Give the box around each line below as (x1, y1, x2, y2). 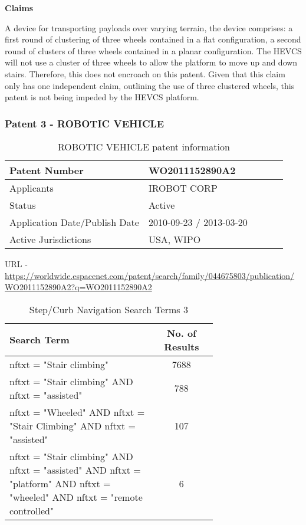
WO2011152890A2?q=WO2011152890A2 (5, 281, 152, 293)
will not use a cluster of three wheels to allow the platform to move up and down (5, 56, 298, 68)
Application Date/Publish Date (9, 215, 139, 229)
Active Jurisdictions (9, 232, 91, 246)
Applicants (9, 181, 54, 195)
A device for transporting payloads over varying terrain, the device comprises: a (5, 21, 293, 34)
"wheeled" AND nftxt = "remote (9, 490, 143, 504)
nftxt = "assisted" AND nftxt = (9, 462, 141, 477)
